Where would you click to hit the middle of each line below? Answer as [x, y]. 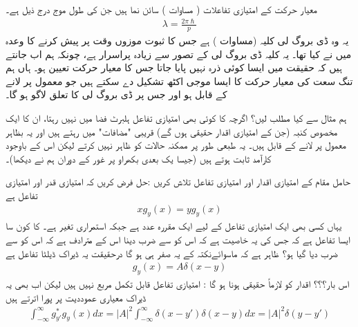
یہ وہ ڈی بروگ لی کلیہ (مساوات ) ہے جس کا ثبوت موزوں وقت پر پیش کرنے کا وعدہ [177, 40]
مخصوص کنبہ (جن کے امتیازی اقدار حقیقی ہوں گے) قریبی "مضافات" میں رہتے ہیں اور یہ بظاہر [172, 131]
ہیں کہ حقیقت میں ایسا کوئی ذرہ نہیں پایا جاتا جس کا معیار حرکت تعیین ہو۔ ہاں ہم [174, 67]
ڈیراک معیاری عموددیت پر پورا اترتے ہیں [76, 297]
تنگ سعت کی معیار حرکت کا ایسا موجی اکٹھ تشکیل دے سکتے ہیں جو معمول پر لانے [179, 81]
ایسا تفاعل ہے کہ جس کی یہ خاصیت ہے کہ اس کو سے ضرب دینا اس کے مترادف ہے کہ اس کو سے [178, 239]
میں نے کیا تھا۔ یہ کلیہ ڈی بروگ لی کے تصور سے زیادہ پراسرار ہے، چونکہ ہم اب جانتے [179, 54]
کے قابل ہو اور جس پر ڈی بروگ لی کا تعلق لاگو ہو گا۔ [116, 94]
